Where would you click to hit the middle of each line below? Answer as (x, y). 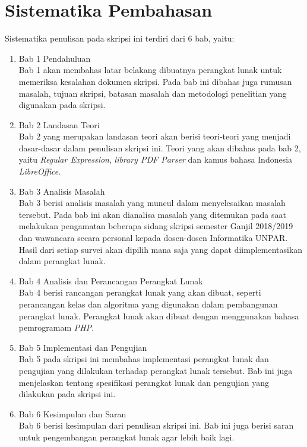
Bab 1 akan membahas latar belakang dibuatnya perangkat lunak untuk (150, 70)
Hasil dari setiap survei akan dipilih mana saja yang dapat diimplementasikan (161, 249)
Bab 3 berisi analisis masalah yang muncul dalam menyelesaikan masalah (152, 203)
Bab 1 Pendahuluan (55, 58)
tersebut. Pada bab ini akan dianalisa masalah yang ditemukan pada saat (152, 214)
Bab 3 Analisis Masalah (62, 191)
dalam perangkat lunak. (62, 261)
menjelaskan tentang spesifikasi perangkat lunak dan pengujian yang (144, 382)
